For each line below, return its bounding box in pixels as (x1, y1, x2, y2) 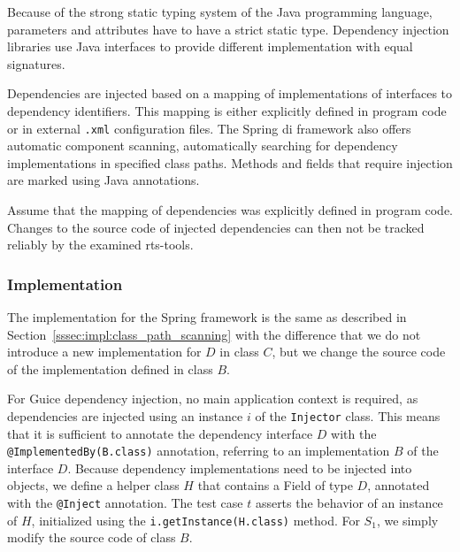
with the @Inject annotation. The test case (7, 494, 243, 512)
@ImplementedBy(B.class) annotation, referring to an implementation (7, 441, 390, 460)
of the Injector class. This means (255, 406, 441, 425)
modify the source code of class (7, 528, 176, 547)
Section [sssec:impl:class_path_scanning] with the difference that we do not (7, 325, 421, 343)
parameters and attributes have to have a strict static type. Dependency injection (7, 19, 449, 38)
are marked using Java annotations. (7, 171, 200, 189)
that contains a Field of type (197, 476, 353, 494)
